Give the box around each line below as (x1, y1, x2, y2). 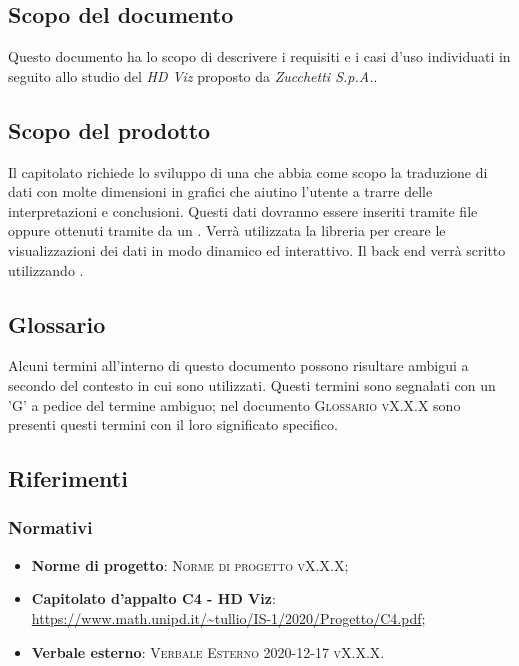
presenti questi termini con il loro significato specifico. (8, 414, 338, 435)
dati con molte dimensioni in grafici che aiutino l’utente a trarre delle (8, 181, 433, 202)
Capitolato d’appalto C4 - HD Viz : (31, 588, 276, 609)
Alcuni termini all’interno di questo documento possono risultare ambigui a (8, 355, 469, 376)
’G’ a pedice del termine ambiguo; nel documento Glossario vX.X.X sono (8, 394, 461, 415)
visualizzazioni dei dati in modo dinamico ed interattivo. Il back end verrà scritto (8, 239, 506, 260)
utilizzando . (8, 259, 84, 280)
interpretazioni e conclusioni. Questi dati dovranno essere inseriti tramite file (8, 200, 478, 221)
